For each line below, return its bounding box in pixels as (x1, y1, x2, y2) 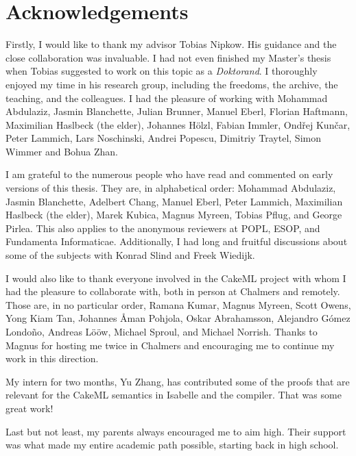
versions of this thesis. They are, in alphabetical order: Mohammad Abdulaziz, (5, 181, 336, 195)
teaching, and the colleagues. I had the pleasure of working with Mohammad (5, 90, 328, 105)
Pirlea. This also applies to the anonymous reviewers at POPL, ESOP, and (5, 220, 320, 235)
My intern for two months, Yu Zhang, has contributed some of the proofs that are (5, 374, 350, 388)
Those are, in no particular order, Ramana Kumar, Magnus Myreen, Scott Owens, (5, 297, 351, 312)
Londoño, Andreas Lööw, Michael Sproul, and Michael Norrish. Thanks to (5, 325, 318, 338)
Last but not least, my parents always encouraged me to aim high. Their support (5, 424, 346, 438)
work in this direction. (5, 351, 99, 366)
